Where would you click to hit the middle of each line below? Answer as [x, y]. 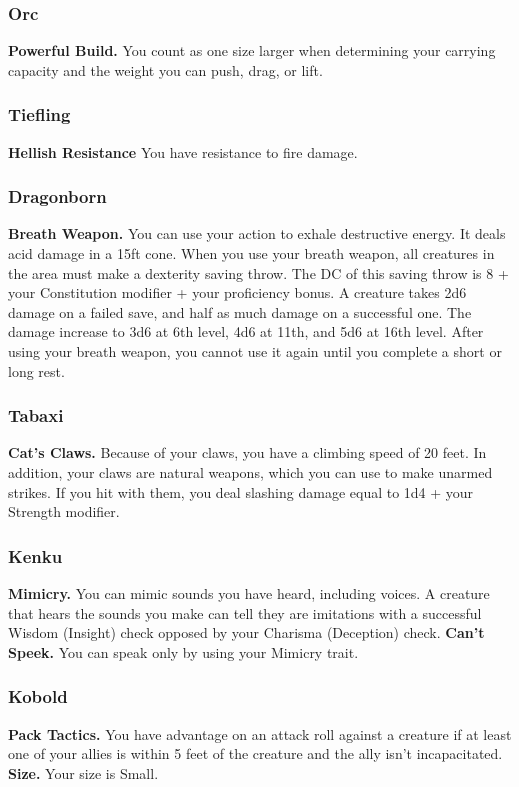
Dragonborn [57, 196]
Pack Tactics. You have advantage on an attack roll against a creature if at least [260, 733]
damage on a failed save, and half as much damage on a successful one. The [240, 311]
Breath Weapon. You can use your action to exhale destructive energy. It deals [257, 233]
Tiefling [39, 114]
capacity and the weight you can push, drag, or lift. [165, 69]
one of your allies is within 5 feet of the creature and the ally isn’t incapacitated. [255, 753]
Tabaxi [36, 415]
